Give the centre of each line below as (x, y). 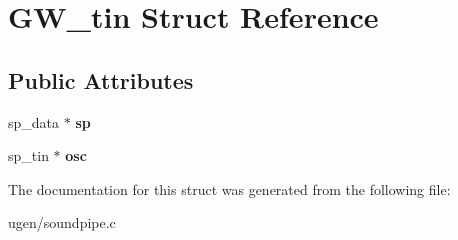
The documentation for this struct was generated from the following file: (229, 188)
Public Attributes (101, 79)
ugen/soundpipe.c (62, 222)
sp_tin (28, 155)
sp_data (34, 121)
